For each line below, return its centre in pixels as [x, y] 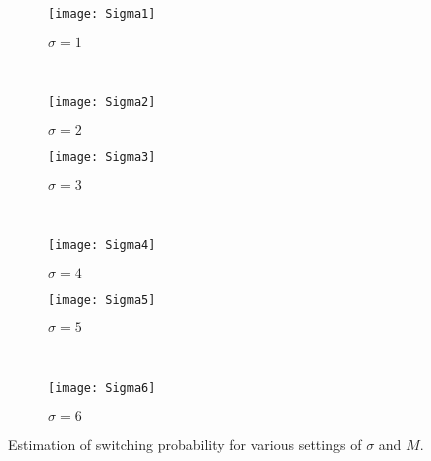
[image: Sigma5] [102, 299]
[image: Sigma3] [102, 156]
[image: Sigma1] [102, 14]
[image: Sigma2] [102, 102]
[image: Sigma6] [102, 388]
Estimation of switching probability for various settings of [185, 443]
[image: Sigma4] [102, 245]
